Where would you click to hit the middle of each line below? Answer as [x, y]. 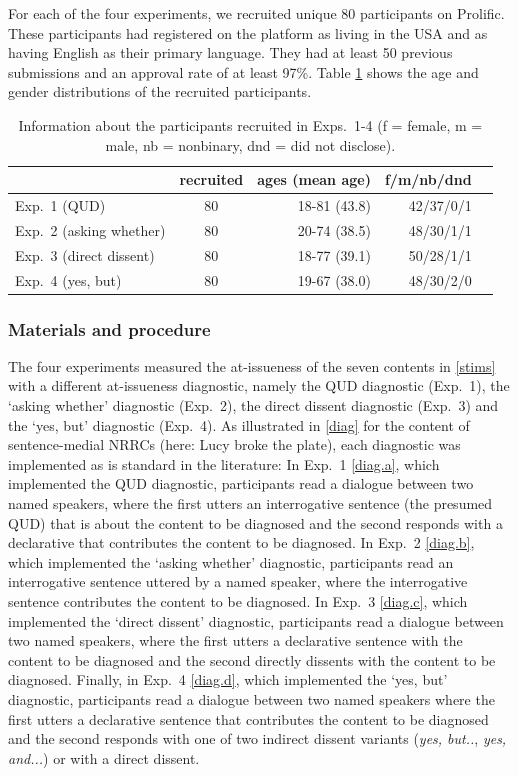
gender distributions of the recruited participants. [160, 91]
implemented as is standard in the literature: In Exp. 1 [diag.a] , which [224, 463]
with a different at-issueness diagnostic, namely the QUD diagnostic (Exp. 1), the [259, 385]
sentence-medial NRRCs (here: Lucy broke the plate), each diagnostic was [234, 444]
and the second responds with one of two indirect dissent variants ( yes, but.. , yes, [257, 738]
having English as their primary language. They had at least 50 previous [230, 52]
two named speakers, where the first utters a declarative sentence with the [235, 640]
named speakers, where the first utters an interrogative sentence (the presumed [250, 503]
